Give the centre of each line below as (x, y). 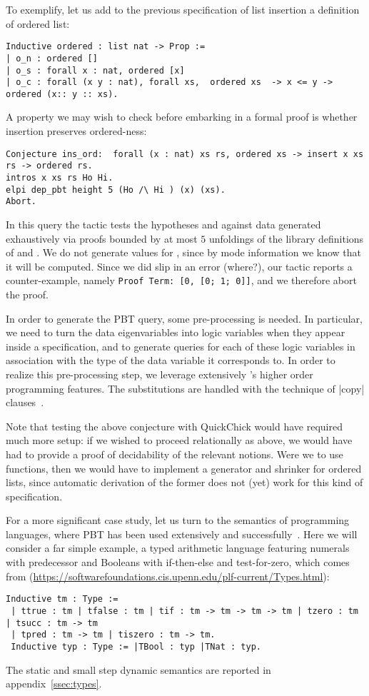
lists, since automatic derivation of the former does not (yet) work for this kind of (184, 482)
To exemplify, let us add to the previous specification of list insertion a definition (183, 9)
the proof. (27, 294)
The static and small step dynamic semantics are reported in (138, 669)
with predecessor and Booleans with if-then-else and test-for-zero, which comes (178, 562)
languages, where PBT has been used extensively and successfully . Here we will (182, 534)
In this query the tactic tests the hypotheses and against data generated (163, 224)
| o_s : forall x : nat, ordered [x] (95, 70)
